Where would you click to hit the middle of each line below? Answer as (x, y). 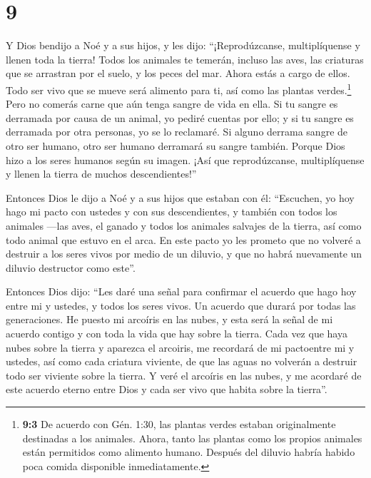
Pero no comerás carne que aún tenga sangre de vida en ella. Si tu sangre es (172, 104)
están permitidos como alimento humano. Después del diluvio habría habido (189, 452)
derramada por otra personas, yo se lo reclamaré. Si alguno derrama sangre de (177, 132)
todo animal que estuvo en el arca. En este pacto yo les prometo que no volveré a (183, 239)
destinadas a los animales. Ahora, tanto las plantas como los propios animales (192, 438)
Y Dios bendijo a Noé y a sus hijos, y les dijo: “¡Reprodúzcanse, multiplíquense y (183, 45)
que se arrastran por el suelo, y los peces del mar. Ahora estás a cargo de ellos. (178, 73)
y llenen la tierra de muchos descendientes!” (101, 174)
